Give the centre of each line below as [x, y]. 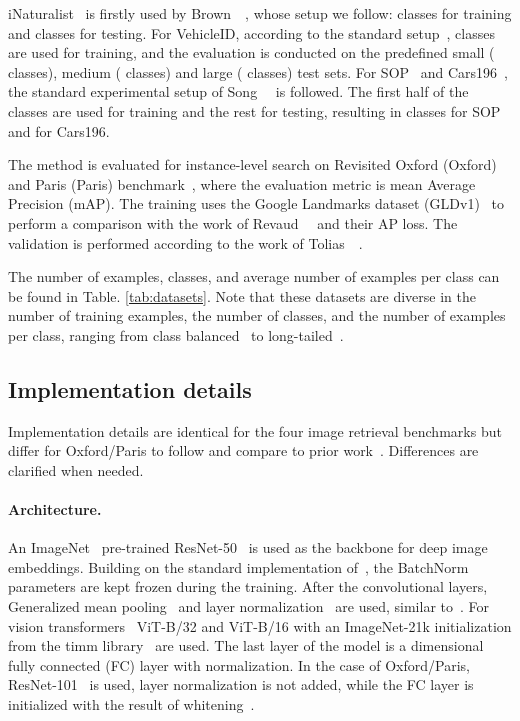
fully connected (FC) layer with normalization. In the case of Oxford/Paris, [239, 664]
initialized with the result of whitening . [131, 704]
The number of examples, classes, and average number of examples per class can [254, 276]
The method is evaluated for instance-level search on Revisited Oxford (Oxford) [252, 164]
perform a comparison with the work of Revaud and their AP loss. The [233, 222]
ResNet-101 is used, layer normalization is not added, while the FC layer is [241, 684]
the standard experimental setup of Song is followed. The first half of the [238, 91]
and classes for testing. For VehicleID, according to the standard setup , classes [251, 32]
